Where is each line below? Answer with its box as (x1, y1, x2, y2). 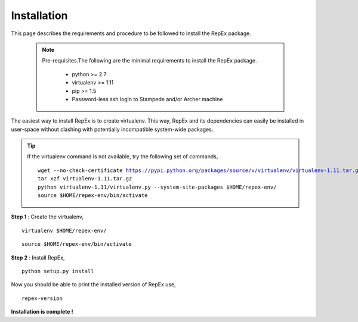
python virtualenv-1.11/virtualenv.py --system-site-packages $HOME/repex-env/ (38, 183, 277, 190)
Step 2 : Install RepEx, (11, 254, 65, 261)
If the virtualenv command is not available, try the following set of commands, (27, 153, 218, 160)
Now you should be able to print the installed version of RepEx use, (11, 281, 176, 288)
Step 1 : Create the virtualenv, (11, 213, 84, 220)
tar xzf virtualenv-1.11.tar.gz (38, 176, 132, 182)
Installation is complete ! (11, 308, 73, 315)
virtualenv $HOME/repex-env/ (21, 227, 107, 234)
